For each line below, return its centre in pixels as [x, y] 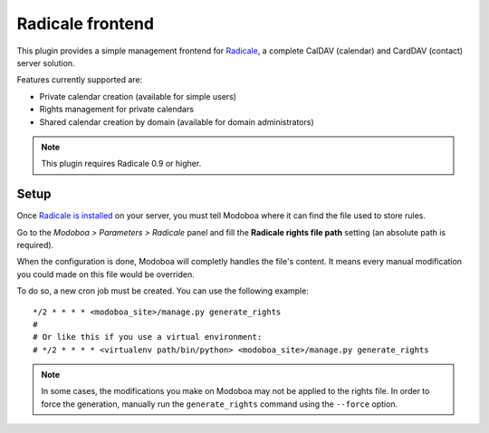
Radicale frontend [85, 24]
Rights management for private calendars [117, 110]
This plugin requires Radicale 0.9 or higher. [121, 164]
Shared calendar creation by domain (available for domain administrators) [177, 121]
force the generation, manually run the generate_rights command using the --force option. [220, 404]
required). [35, 245]
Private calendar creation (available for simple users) [138, 96]
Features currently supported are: [80, 80]
